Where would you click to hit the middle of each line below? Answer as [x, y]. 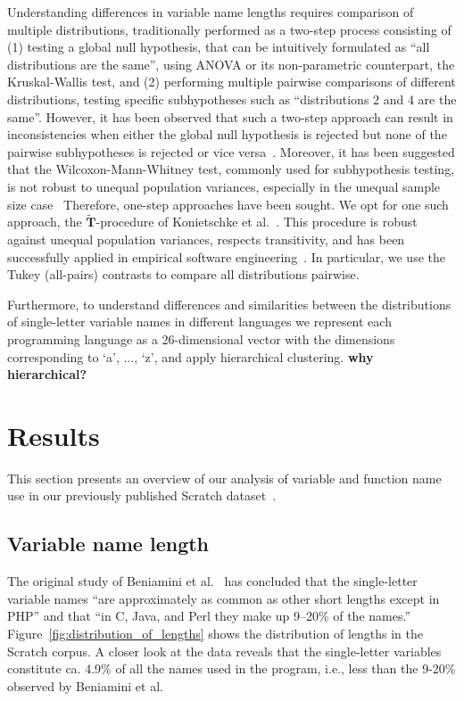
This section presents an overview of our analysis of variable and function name [224, 478]
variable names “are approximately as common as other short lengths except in [224, 598]
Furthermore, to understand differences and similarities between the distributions [229, 304]
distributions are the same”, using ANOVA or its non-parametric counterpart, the [231, 64]
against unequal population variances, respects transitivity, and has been [206, 239]
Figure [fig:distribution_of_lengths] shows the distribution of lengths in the [215, 633]
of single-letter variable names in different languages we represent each [199, 322]
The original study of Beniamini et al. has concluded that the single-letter [212, 581]
